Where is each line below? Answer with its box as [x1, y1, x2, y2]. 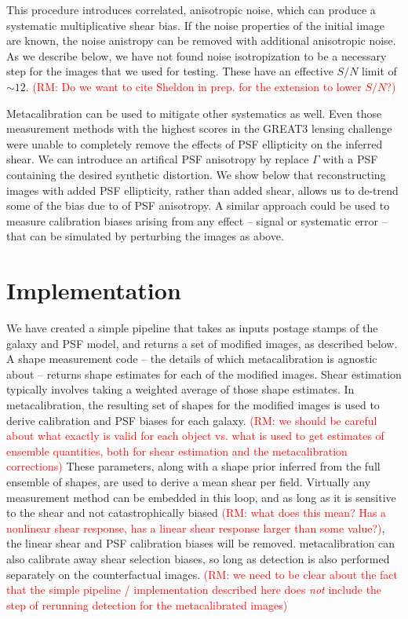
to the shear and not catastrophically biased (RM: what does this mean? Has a [6, 504, 387, 521]
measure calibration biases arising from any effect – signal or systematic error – [6, 212, 388, 229]
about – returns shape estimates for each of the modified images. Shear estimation [6, 365, 402, 382]
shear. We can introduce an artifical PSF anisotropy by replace [6, 151, 309, 167]
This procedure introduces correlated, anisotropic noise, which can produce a [6, 2, 376, 17]
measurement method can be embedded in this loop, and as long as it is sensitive [6, 489, 396, 505]
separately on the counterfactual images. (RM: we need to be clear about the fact [6, 566, 398, 582]
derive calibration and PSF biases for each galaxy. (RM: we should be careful [6, 412, 377, 428]
